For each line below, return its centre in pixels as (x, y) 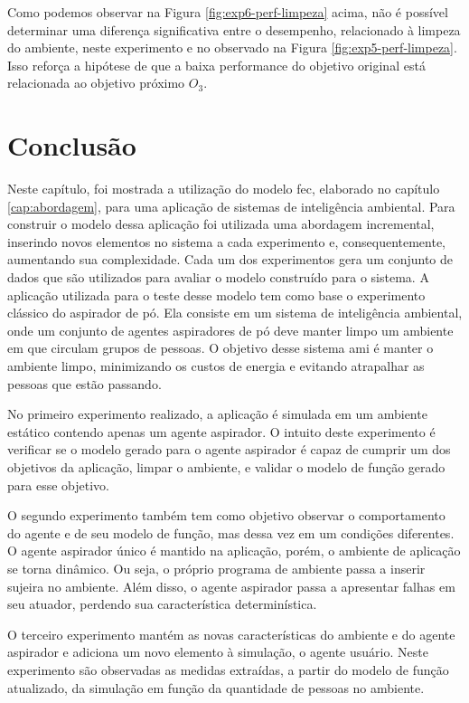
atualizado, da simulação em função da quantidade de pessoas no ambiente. (216, 687)
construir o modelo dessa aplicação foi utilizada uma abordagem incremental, (221, 224)
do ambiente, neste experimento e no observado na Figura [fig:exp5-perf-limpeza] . (232, 47)
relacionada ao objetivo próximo (96, 83)
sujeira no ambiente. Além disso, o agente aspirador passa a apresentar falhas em (231, 586)
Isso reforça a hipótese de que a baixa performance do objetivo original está (216, 65)
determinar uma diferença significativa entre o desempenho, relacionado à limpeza (234, 29)
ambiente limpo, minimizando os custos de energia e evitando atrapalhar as (216, 366)
